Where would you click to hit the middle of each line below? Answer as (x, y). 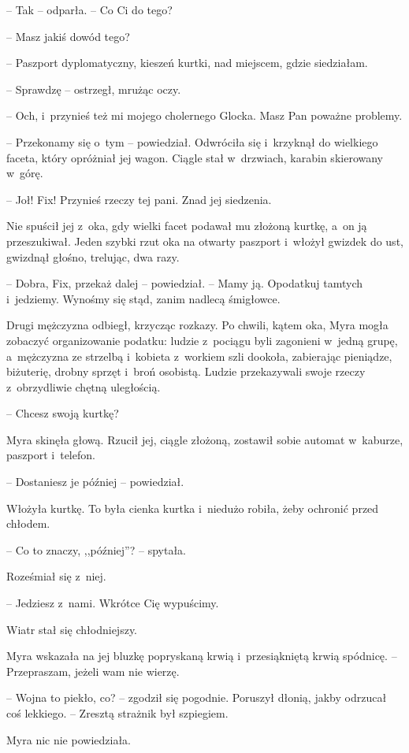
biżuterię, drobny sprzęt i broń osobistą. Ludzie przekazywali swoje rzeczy (186, 371)
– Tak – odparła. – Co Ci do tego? (89, 9)
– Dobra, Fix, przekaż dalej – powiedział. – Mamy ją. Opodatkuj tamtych (185, 283)
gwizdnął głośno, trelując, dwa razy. (93, 256)
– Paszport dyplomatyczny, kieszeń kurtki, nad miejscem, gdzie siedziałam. (187, 63)
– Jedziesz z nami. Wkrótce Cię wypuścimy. (113, 603)
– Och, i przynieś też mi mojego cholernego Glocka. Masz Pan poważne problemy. (204, 115)
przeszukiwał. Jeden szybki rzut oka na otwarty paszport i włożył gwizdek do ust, (205, 241)
